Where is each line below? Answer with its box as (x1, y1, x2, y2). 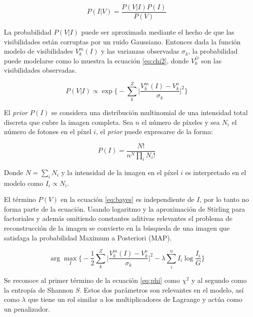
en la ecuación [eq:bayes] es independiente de (60, 194, 195, 204)
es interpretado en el (185, 167, 246, 177)
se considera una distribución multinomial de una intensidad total (51, 107, 248, 118)
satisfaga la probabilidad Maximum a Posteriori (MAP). (4, 232, 172, 242)
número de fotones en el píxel (4, 126, 92, 137)
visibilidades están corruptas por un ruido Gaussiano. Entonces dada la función (4, 36, 241, 46)
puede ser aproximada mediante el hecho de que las (81, 27, 234, 37)
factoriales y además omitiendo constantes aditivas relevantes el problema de (4, 213, 233, 223)
